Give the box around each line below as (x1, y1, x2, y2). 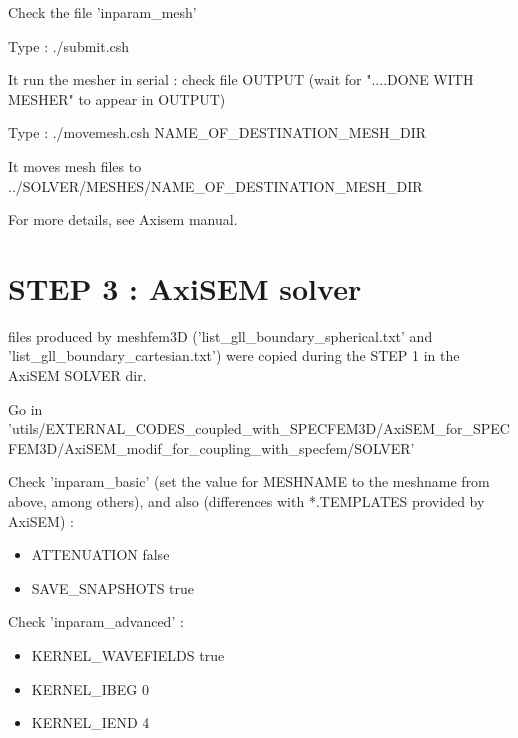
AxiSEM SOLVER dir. (8, 365, 147, 386)
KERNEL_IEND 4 (31, 712, 150, 733)
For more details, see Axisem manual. (8, 209, 238, 230)
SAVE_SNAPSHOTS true (31, 577, 195, 598)
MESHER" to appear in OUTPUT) (8, 88, 226, 109)
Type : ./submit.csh (8, 35, 130, 56)
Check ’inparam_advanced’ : (8, 611, 184, 632)
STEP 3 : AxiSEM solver (8, 267, 362, 308)
